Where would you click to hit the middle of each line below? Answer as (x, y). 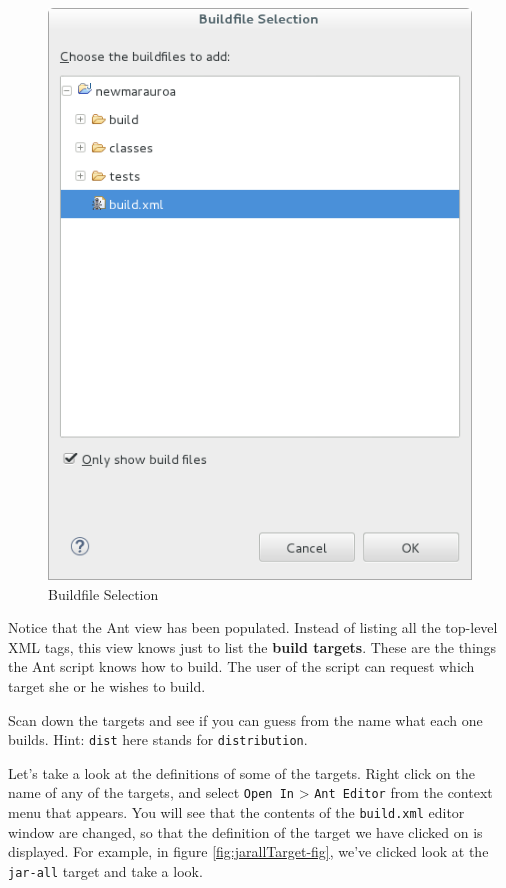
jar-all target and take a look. (105, 870)
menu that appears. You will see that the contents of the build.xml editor (236, 812)
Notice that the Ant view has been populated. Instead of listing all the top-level (253, 627)
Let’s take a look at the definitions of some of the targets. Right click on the (241, 772)
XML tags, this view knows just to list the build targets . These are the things (252, 646)
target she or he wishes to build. (107, 686)
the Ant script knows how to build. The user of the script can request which (241, 666)
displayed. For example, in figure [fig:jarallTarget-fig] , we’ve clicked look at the (248, 851)
